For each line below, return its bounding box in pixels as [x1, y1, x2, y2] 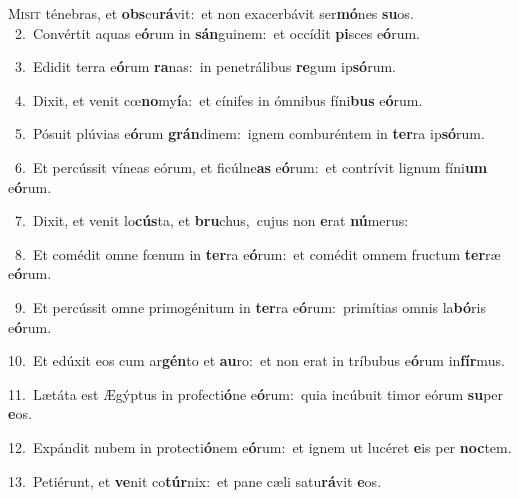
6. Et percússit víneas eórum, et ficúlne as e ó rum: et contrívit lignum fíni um [14, 156, 488, 177]
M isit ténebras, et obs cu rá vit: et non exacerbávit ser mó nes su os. [8, 3, 414, 23]
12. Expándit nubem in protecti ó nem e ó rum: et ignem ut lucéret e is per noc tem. [8, 436, 512, 457]
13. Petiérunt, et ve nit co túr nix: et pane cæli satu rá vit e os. [8, 470, 382, 491]
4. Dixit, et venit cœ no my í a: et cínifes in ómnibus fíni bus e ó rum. [14, 89, 423, 110]
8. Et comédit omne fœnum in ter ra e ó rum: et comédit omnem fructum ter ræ [14, 243, 501, 264]
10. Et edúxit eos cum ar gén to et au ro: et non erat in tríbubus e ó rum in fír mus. [8, 350, 505, 371]
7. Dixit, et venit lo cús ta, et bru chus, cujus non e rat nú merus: [14, 210, 409, 231]
